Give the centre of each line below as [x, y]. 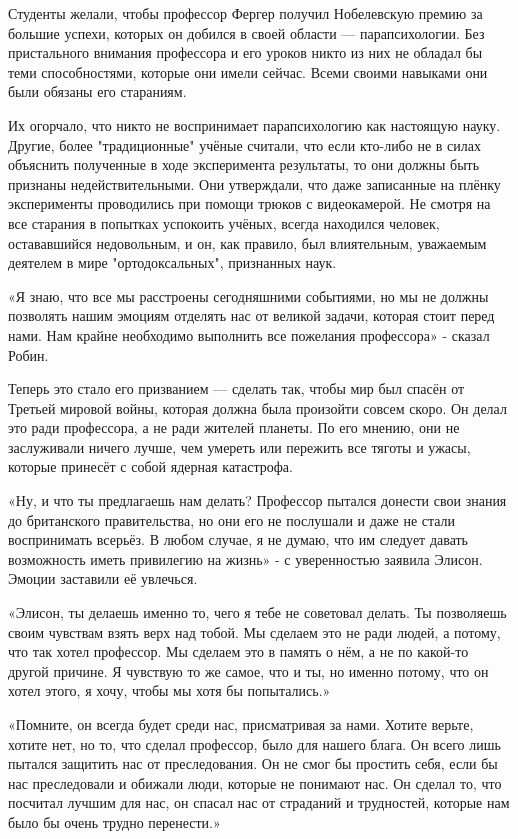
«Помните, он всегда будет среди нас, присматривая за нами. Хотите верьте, [241, 724]
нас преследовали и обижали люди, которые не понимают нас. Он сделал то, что [255, 782]
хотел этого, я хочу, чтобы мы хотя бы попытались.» [169, 690]
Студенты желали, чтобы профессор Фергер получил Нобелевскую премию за [245, 13]
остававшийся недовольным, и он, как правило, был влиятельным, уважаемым [247, 242]
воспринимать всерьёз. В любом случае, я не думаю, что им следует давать [238, 539]
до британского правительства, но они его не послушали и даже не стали [232, 519]
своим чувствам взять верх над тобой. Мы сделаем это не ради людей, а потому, [254, 631]
